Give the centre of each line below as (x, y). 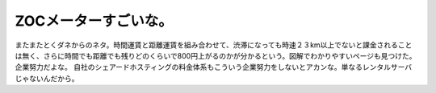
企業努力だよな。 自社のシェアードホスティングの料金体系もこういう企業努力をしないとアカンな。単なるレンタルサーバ (214, 67)
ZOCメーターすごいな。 (94, 21)
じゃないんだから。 (47, 78)
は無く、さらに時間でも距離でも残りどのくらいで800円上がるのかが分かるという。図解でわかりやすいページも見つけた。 (216, 55)
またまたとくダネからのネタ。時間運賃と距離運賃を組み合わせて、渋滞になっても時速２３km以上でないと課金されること (214, 45)
